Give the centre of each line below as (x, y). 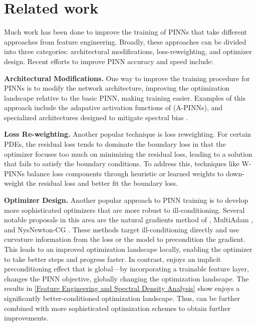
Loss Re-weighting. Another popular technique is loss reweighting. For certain (128, 134)
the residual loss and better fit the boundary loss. (102, 183)
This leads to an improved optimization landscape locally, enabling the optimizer (128, 249)
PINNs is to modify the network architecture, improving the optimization (117, 88)
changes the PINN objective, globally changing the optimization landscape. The (126, 278)
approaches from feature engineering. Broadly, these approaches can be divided (125, 41)
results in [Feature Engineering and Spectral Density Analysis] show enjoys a (122, 288)
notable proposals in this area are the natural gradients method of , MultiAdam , (129, 220)
